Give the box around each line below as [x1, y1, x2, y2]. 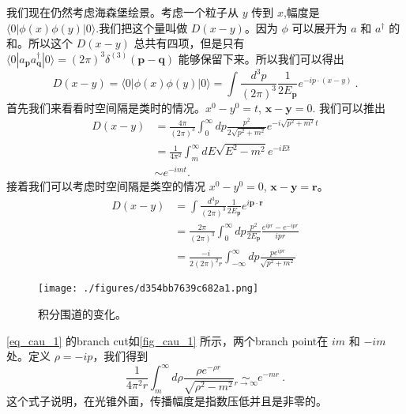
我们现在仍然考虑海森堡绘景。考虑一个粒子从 [6, 4, 239, 20]
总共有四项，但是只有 [133, 35, 245, 51]
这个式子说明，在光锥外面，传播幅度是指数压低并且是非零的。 [6, 393, 327, 409]
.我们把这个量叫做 [96, 19, 188, 36]
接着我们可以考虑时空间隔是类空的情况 [6, 178, 205, 194]
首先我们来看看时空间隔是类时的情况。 [6, 99, 205, 115]
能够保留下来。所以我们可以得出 [178, 50, 344, 66]
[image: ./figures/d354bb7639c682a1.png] [38, 283, 259, 295]
